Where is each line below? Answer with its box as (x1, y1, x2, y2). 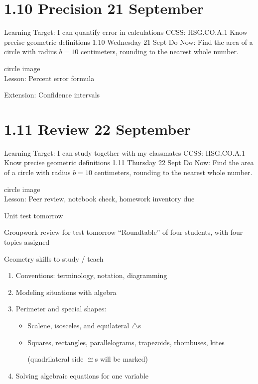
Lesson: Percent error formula (4, 73, 95, 83)
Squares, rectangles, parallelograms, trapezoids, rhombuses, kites (27, 337, 225, 347)
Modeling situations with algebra (15, 287, 117, 297)
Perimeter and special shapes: (15, 303, 107, 314)
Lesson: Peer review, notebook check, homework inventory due (4, 193, 195, 204)
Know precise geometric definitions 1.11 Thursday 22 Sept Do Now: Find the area (4, 157, 254, 168)
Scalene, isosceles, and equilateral (27, 320, 129, 330)
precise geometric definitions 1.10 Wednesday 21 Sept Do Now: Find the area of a (4, 36, 253, 47)
